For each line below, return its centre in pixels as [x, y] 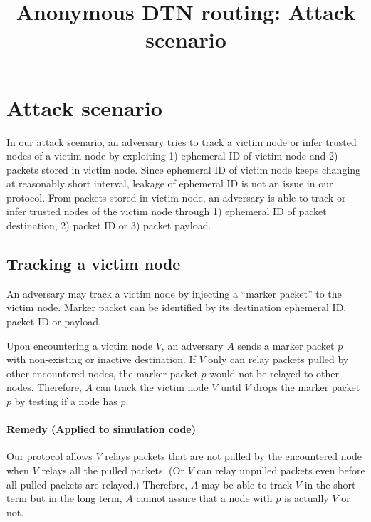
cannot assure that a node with [204, 498]
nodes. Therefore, [44, 387]
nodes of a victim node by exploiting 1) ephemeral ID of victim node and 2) [172, 156]
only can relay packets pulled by [278, 359]
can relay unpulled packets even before [281, 470]
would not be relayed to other [275, 373]
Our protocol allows [49, 456]
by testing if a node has [66, 401]
